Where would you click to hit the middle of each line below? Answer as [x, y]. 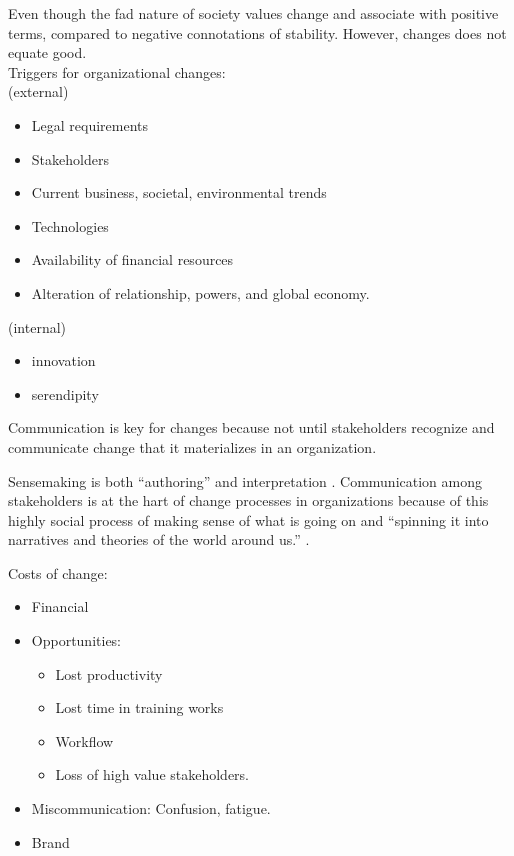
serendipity [65, 393]
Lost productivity [109, 673]
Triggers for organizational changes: [117, 71]
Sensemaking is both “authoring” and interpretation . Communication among [245, 480]
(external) [38, 91]
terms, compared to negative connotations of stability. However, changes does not [257, 32]
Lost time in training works [139, 707]
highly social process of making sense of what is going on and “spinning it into [248, 519]
